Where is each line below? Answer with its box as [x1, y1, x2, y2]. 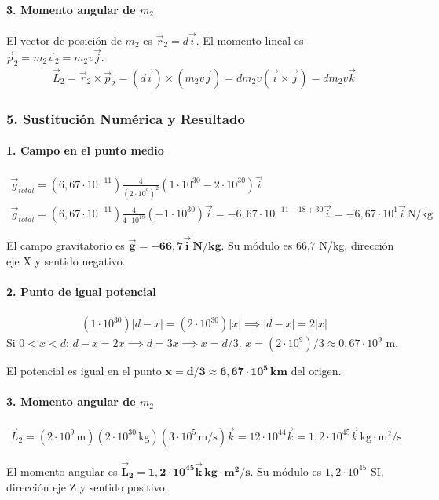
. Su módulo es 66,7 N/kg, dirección [221, 237, 394, 254]
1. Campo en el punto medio [6, 142, 164, 159]
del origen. [291, 363, 342, 379]
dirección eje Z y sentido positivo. [6, 478, 168, 495]
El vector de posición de [6, 32, 122, 49]
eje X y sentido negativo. [6, 252, 126, 268]
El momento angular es [6, 462, 118, 479]
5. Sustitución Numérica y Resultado [6, 108, 245, 128]
